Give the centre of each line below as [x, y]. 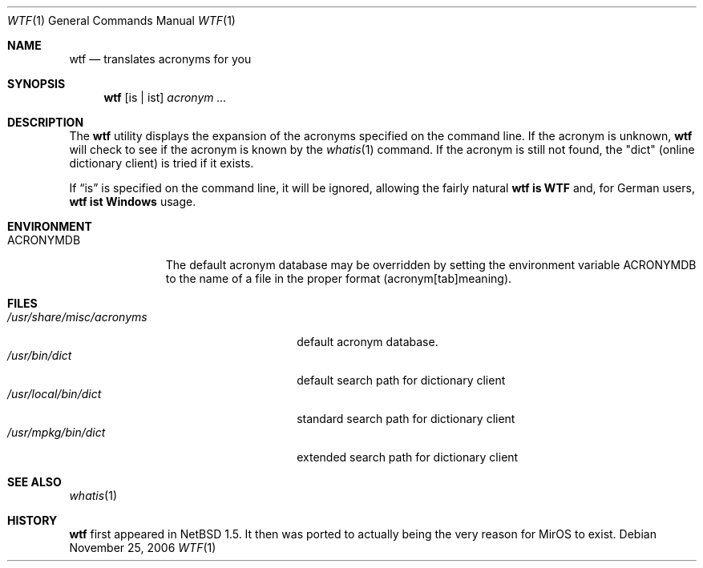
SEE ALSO [34, 482]
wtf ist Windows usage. [133, 201]
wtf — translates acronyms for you [160, 59]
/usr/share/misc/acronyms [77, 317]
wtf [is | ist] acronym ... [165, 97]
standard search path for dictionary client [406, 419]
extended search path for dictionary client [408, 457]
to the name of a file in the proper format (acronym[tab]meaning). [339, 278]
